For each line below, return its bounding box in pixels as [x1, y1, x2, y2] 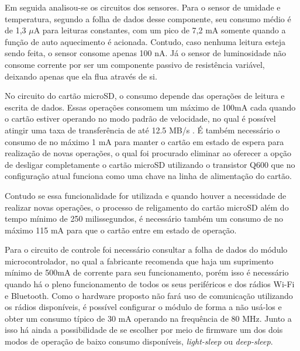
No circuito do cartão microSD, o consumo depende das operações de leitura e [5, 90, 285, 102]
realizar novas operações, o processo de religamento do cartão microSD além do [5, 201, 289, 213]
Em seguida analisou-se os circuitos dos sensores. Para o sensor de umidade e [5, 1, 281, 13]
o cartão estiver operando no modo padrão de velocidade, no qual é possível [5, 112, 276, 125]
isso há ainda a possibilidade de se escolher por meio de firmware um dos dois [5, 324, 283, 336]
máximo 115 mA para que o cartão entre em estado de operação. [5, 223, 237, 236]
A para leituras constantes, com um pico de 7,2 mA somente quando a [33, 24, 286, 36]
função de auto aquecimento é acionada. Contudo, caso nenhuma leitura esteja [5, 35, 286, 47]
